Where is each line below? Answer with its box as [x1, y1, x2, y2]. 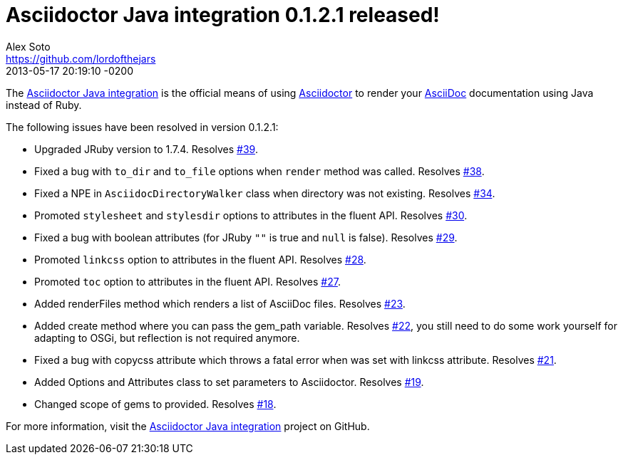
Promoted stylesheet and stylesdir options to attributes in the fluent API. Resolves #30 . [34, 209, 468, 221]
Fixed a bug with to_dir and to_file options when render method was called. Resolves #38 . [34, 164, 485, 177]
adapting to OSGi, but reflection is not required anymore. [34, 331, 300, 344]
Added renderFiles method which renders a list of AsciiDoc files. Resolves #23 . [34, 297, 406, 310]
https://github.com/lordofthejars [6, 52, 156, 65]
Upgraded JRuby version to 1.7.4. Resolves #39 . [34, 142, 258, 155]
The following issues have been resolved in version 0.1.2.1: [6, 120, 279, 133]
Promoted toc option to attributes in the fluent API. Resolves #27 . [34, 275, 341, 288]
